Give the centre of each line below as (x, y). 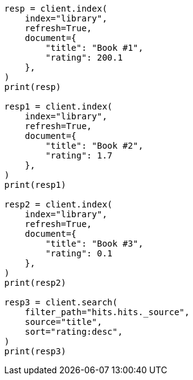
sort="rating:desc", (74, 332)
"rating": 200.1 (84, 58)
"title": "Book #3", (94, 244)
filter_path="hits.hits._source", (107, 312)
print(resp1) (35, 185)
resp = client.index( (56, 9)
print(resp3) (35, 351)
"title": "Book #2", (94, 146)
